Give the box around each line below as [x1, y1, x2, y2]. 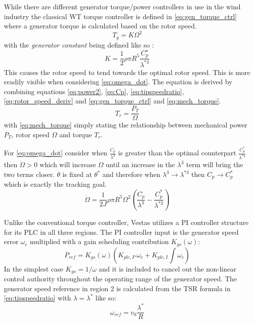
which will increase [40, 159, 96, 170]
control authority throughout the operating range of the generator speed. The [4, 273, 237, 284]
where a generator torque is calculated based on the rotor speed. [4, 21, 197, 31]
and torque [59, 129, 92, 139]
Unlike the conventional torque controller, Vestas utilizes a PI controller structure [4, 217, 249, 227]
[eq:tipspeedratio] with [4, 293, 71, 303]
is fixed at [62, 169, 92, 179]
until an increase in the [106, 159, 175, 170]
